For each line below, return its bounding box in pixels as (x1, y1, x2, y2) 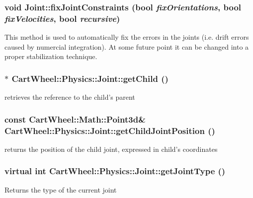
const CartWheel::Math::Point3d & (4, 113, 146, 125)
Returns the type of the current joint (4, 184, 117, 195)
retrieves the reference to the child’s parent (4, 92, 135, 102)
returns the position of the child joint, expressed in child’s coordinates (4, 143, 218, 154)
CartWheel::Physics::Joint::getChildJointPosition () (4, 124, 215, 136)
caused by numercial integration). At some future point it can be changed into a (4, 41, 249, 52)
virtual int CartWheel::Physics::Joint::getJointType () (4, 165, 226, 177)
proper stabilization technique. (4, 51, 97, 62)
